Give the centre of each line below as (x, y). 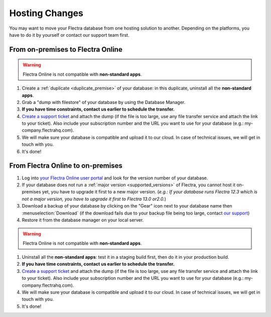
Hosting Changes (46, 13)
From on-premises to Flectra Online (66, 49)
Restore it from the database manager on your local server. (83, 220)
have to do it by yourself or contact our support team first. (69, 35)
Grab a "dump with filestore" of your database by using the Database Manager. (104, 102)
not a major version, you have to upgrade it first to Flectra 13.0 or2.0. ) (94, 199)
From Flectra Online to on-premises (66, 166)
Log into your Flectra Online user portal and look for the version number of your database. (115, 178)
